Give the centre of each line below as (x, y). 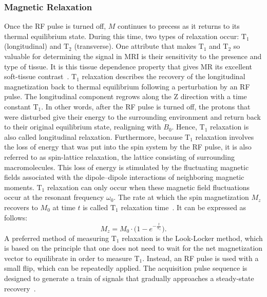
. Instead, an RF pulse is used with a (201, 258)
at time (64, 207)
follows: (16, 217)
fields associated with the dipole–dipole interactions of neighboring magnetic (124, 177)
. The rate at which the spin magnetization (181, 197)
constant (17, 106)
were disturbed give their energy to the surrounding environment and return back (132, 116)
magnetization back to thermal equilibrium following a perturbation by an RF (127, 86)
